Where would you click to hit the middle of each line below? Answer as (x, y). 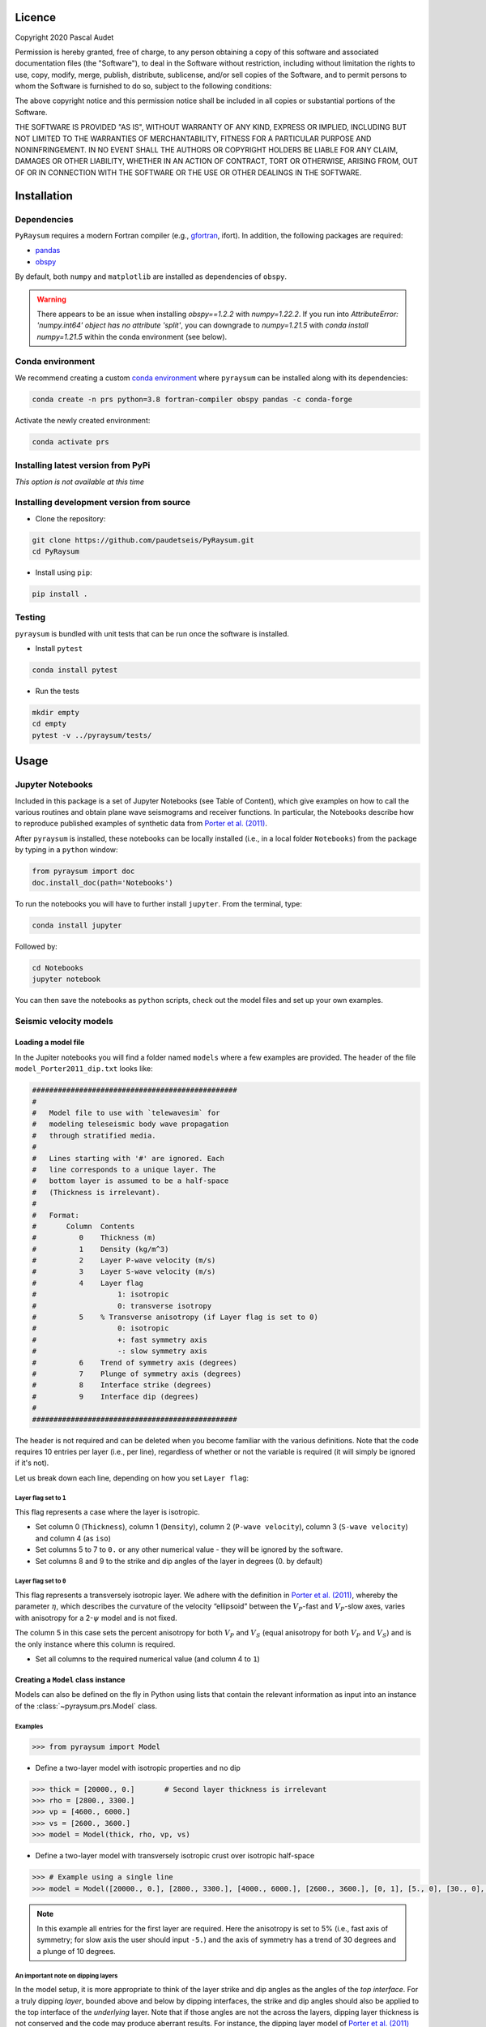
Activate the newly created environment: (83, 420)
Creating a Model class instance (70, 1679)
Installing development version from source (102, 503)
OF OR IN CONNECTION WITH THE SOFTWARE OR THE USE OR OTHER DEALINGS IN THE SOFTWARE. (188, 172)
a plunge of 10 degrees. (77, 1951)
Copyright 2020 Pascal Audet (64, 37)
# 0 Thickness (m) (94, 1238)
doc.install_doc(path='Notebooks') (102, 883)
